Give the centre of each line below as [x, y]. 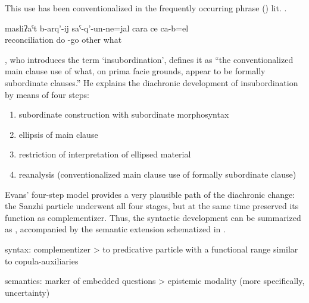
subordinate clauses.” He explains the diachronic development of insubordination [152, 82]
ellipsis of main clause [58, 134]
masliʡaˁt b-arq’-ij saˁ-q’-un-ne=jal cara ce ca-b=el [97, 28]
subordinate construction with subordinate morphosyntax [124, 114]
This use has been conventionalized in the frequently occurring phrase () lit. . [146, 8]
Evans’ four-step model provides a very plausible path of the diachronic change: [150, 194]
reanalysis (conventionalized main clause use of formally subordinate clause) [157, 174]
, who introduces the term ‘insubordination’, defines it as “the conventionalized [149, 59]
